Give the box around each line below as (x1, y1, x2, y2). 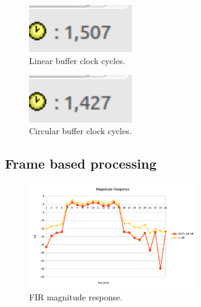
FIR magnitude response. (29, 290, 123, 303)
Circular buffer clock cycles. (29, 124, 132, 137)
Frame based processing (5, 154, 157, 173)
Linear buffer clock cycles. (29, 54, 125, 66)
